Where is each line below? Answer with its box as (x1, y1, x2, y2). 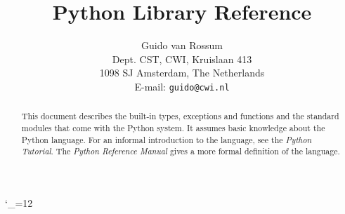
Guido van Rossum (141, 38, 223, 53)
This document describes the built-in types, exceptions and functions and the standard (21, 110, 339, 122)
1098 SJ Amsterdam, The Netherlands (99, 65, 265, 80)
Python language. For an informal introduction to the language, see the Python (21, 133, 312, 145)
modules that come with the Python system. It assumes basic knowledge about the (21, 122, 325, 134)
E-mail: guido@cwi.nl (134, 79, 230, 93)
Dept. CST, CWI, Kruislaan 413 (112, 51, 252, 66)
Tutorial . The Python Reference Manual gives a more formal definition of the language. (21, 145, 340, 157)
